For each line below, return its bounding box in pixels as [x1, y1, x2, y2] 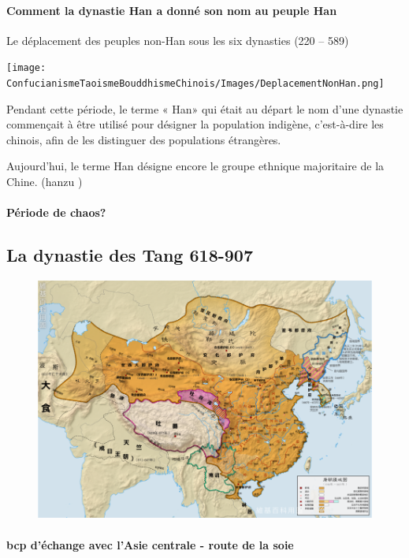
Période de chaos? [6, 204, 106, 221]
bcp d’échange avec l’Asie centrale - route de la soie [6, 536, 294, 552]
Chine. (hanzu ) [6, 173, 83, 190]
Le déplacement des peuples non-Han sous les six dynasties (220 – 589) [6, 32, 349, 48]
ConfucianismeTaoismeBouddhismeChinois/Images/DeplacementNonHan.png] [6, 78, 385, 90]
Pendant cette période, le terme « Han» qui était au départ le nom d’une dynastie [6, 100, 403, 117]
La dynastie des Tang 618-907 [6, 243, 253, 267]
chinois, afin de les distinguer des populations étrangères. [6, 131, 281, 147]
